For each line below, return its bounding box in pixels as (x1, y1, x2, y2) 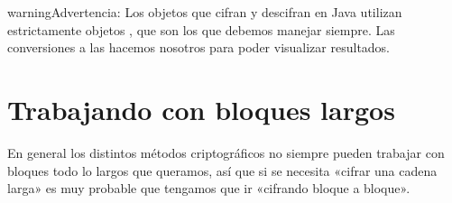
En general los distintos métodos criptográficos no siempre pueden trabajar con (7, 143, 445, 161)
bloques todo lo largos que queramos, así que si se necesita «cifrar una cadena (7, 161, 438, 180)
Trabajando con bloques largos (7, 90, 395, 127)
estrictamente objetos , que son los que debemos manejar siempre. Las (7, 20, 395, 39)
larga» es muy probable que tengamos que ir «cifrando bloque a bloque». (7, 179, 410, 198)
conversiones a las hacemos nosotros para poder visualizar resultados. (7, 38, 391, 57)
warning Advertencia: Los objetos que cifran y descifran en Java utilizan (7, 3, 402, 21)
